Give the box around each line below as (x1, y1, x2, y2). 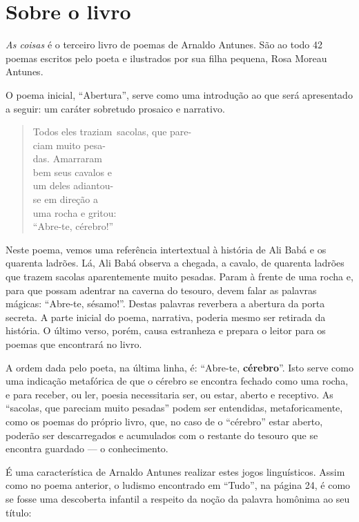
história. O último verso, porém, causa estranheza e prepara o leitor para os (6, 323, 326, 338)
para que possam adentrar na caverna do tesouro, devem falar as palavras (6, 282, 317, 297)
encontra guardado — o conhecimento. (6, 441, 168, 456)
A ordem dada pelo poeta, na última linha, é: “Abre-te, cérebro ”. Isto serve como (6, 360, 353, 374)
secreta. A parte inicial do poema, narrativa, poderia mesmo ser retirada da (6, 309, 326, 324)
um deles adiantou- (32, 178, 114, 193)
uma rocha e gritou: (32, 205, 117, 220)
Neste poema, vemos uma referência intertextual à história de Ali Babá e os (6, 242, 327, 256)
